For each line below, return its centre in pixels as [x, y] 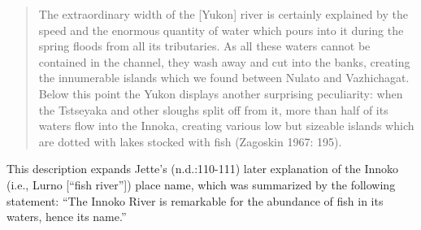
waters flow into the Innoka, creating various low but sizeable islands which [226, 126]
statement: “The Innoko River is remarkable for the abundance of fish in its [195, 200]
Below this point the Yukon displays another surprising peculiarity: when [221, 93]
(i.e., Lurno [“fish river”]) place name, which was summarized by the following [201, 184]
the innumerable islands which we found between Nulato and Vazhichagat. [224, 78]
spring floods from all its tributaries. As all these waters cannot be [204, 46]
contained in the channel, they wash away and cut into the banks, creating [224, 61]
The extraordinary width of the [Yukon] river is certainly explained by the [223, 14]
